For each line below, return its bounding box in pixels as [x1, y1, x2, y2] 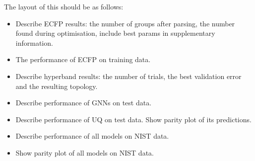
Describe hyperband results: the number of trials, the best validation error [15, 71, 242, 81]
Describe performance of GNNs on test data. [15, 97, 152, 108]
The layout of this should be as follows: [4, 1, 124, 11]
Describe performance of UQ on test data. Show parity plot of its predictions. [15, 114, 252, 124]
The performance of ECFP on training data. [15, 54, 151, 65]
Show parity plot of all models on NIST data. [15, 147, 154, 158]
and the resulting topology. [15, 80, 98, 91]
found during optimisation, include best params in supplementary [15, 28, 215, 38]
